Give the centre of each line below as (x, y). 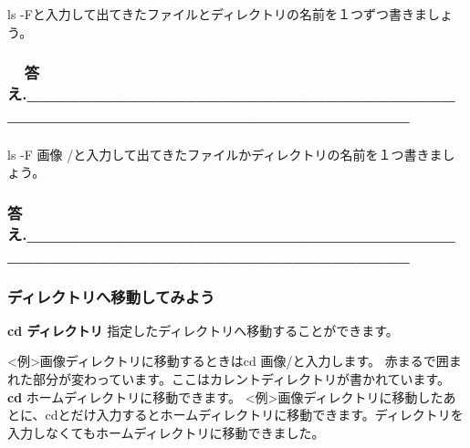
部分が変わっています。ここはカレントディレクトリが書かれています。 (241, 379)
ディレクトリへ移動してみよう (111, 296)
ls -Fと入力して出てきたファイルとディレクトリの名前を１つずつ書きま (218, 14)
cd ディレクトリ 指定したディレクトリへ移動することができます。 (203, 330)
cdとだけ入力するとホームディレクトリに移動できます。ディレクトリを (254, 415)
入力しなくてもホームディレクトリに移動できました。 (166, 432)
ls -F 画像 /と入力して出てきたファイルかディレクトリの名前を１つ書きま (225, 154)
